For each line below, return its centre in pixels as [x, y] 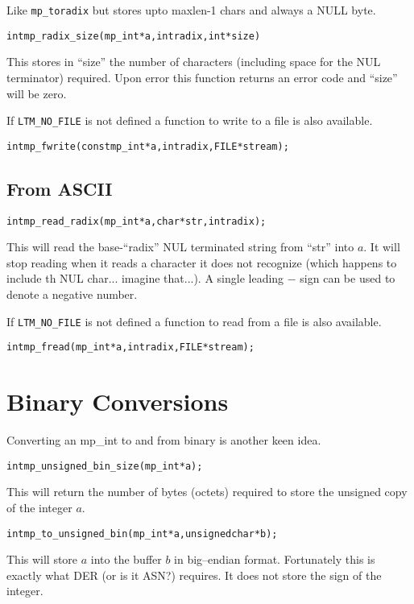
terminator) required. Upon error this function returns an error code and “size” [202, 77]
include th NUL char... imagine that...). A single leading [145, 278]
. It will [382, 247]
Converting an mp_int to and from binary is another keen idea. [164, 440]
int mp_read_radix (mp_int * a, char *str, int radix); [137, 221]
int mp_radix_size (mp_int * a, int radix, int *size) [134, 36]
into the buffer [126, 559]
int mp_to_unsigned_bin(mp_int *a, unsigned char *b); [142, 534]
